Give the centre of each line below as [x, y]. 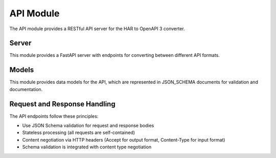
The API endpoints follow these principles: [54, 116]
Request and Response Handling [62, 104]
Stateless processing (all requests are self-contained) [79, 132]
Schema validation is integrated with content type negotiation [87, 147]
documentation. [26, 89]
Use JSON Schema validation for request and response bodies [88, 126]
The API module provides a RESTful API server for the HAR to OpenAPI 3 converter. [97, 29]
